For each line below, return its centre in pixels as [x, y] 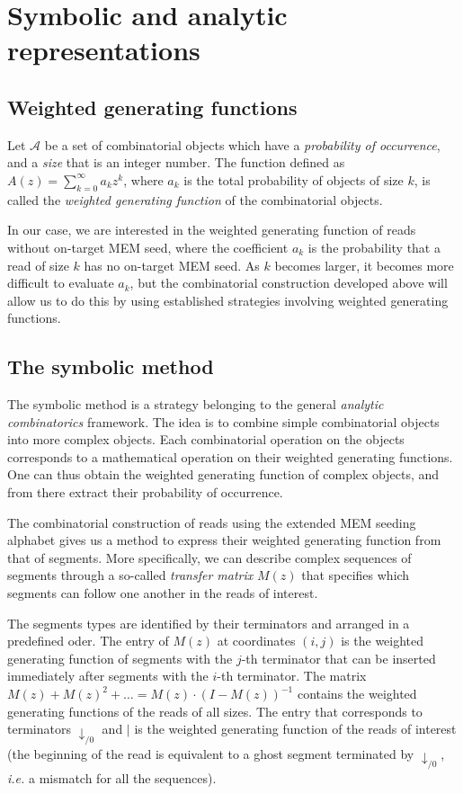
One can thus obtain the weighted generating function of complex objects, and [223, 474]
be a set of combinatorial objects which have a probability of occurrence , [242, 144]
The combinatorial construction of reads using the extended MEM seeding [212, 522]
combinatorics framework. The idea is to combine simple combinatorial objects [223, 421]
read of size [38, 265]
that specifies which [356, 575]
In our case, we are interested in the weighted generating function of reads [212, 230]
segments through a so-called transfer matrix [130, 575]
